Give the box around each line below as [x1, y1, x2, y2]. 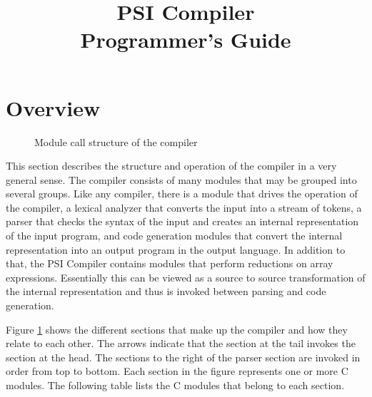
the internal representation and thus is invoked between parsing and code [6, 284, 326, 299]
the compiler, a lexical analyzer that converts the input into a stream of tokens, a [6, 200, 362, 215]
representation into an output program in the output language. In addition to [6, 242, 346, 257]
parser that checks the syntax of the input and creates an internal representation [6, 214, 359, 229]
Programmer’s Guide [80, 25, 291, 54]
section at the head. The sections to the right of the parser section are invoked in [6, 349, 361, 364]
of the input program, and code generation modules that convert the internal [6, 228, 343, 243]
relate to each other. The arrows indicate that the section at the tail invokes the [6, 336, 356, 351]
